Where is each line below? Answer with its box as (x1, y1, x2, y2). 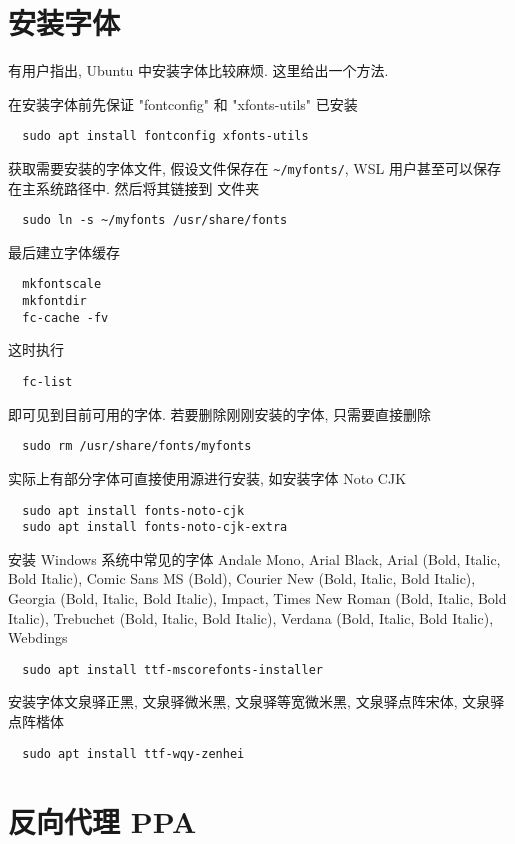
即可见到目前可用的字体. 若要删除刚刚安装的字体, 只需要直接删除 (8, 403, 432, 424)
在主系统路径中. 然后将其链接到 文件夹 (8, 177, 260, 198)
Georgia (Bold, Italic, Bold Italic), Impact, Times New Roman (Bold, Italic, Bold (8, 588, 507, 609)
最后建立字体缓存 (8, 241, 120, 262)
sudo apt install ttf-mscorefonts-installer (22, 662, 323, 677)
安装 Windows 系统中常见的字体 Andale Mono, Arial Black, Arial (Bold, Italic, (8, 548, 501, 569)
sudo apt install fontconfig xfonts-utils (22, 129, 309, 144)
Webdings (8, 627, 68, 648)
